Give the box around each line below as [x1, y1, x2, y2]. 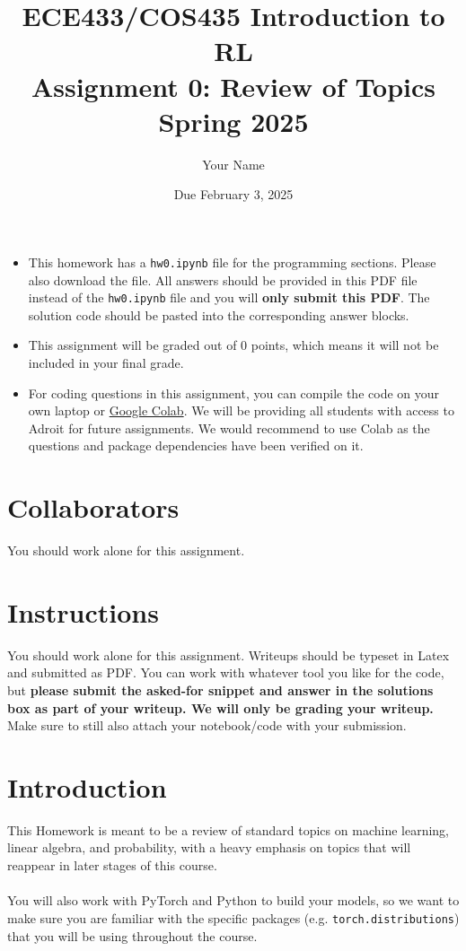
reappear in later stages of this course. [7, 856, 217, 875]
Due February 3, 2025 [173, 185, 294, 204]
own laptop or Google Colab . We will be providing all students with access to [28, 401, 454, 420]
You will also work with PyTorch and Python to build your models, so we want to [7, 891, 460, 910]
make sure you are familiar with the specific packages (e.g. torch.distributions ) [7, 908, 460, 927]
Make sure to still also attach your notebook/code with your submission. [7, 716, 407, 735]
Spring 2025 [158, 102, 309, 139]
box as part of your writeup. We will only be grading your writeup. [7, 698, 434, 717]
